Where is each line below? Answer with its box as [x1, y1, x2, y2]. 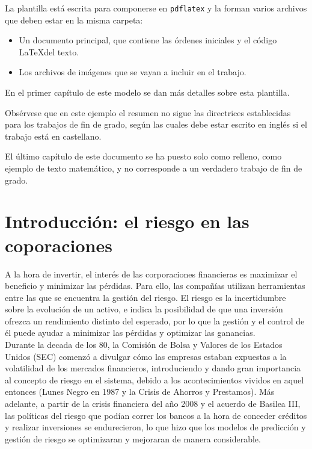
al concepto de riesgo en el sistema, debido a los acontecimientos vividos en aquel [5, 373, 304, 386]
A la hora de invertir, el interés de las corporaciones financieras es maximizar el [5, 267, 298, 280]
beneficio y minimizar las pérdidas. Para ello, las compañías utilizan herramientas [5, 279, 305, 292]
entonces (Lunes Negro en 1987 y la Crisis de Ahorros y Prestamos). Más [5, 385, 275, 398]
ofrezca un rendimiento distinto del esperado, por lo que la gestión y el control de [5, 314, 305, 327]
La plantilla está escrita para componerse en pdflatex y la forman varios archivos [5, 2, 307, 14]
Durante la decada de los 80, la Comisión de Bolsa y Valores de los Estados [5, 338, 283, 351]
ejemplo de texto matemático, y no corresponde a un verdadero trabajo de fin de [5, 162, 302, 174]
